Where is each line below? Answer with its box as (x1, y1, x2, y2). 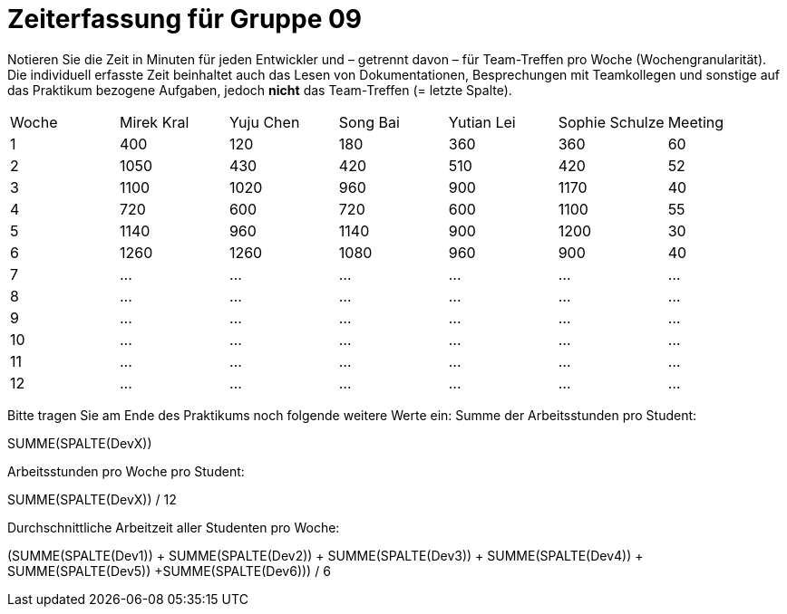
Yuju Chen (228, 112, 300, 131)
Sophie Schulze (558, 112, 665, 131)
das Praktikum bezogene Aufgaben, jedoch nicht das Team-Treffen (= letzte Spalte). (7, 82, 512, 98)
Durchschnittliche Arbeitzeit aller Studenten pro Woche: (7, 519, 340, 535)
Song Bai (338, 112, 400, 131)
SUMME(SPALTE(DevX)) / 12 (7, 491, 177, 507)
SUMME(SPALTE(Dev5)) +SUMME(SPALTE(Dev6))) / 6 (7, 562, 331, 579)
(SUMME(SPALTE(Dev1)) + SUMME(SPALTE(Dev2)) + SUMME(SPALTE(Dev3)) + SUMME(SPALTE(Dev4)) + (7, 547, 644, 563)
